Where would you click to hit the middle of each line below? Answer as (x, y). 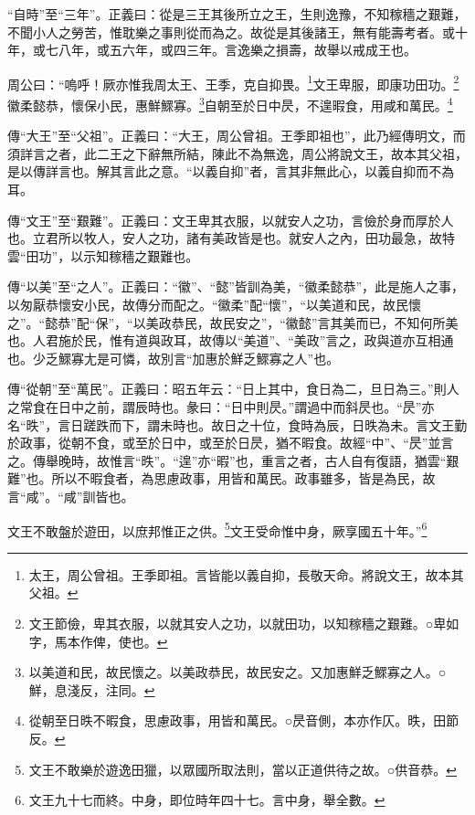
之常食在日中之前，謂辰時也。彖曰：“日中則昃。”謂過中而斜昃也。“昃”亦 (221, 407)
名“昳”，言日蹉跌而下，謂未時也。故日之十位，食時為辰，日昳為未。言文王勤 (237, 424)
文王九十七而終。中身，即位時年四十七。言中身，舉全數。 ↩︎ (207, 800)
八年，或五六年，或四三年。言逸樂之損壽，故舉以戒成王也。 (237, 50)
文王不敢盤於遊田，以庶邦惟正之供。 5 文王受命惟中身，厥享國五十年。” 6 (217, 529)
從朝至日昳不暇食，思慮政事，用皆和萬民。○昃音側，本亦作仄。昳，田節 (244, 720)
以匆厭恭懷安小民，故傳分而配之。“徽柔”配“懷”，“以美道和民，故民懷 (215, 305)
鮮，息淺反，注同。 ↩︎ (92, 689)
